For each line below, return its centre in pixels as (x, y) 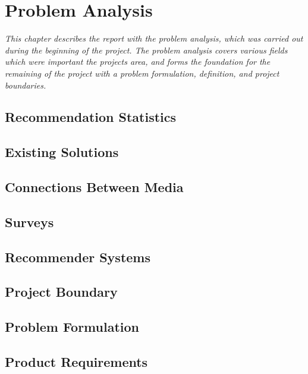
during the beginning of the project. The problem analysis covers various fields (146, 50)
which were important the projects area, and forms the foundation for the (138, 62)
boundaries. (26, 85)
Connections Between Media (94, 187)
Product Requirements (76, 361)
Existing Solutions (62, 152)
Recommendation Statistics (91, 117)
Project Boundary (61, 292)
